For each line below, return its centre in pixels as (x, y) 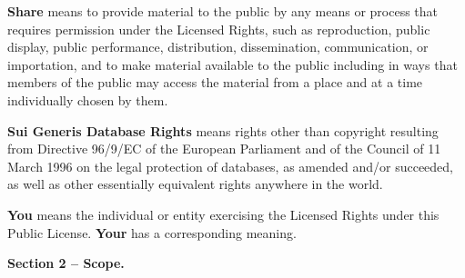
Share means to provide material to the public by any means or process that (223, 11)
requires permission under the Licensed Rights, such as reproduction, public (219, 29)
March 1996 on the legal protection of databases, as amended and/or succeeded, (231, 166)
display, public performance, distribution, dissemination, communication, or (218, 47)
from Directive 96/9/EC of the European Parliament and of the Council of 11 (224, 149)
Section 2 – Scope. (66, 263)
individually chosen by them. (88, 99)
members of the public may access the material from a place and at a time (215, 82)
